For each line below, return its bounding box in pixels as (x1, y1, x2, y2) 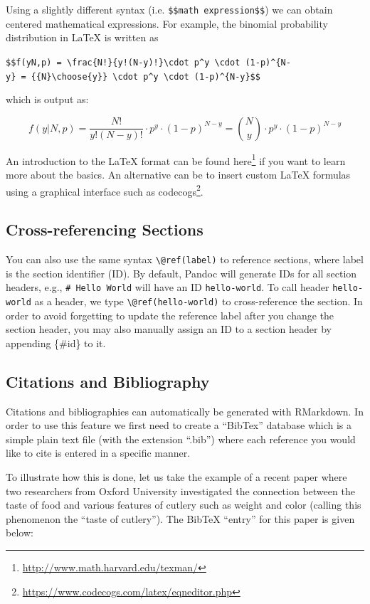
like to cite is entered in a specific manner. (6, 445, 191, 460)
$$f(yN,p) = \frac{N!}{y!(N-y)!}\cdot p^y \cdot (6, 57, 240, 68)
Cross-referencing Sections (6, 218, 203, 240)
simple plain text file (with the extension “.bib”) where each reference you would (6, 431, 356, 446)
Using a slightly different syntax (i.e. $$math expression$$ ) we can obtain (6, 2, 333, 16)
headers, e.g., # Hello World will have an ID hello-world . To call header (6, 280, 329, 295)
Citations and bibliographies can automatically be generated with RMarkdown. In (6, 403, 364, 418)
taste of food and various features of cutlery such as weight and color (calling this (6, 497, 361, 512)
